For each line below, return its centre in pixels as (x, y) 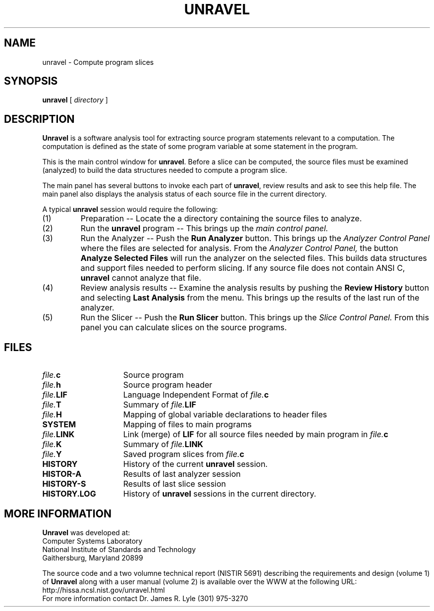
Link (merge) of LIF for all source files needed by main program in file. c (256, 434)
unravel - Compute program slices (98, 62)
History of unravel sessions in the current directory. (220, 494)
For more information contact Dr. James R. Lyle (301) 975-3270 (145, 598)
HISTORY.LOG (69, 494)
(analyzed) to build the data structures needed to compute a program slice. (165, 170)
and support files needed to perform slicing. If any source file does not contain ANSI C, (243, 268)
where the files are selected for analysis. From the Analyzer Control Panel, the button (239, 248)
